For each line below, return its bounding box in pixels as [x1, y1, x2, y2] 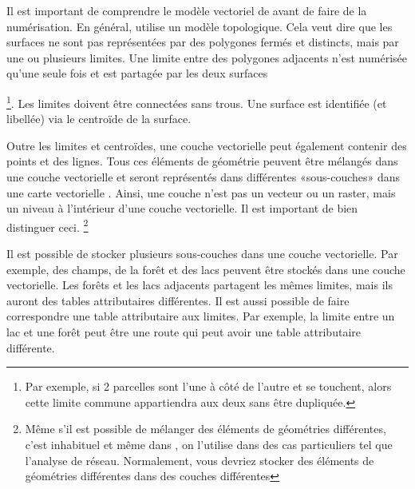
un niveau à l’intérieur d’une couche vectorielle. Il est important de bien [6, 200, 358, 217]
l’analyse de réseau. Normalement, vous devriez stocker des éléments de [25, 451, 374, 468]
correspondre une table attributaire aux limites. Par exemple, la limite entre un [6, 308, 395, 324]
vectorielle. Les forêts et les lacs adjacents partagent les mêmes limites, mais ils [6, 276, 393, 293]
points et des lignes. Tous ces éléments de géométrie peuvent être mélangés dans [6, 153, 398, 169]
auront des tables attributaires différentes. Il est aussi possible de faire [6, 292, 350, 308]
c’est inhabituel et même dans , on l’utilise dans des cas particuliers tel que [25, 435, 393, 452]
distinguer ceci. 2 [6, 216, 89, 235]
